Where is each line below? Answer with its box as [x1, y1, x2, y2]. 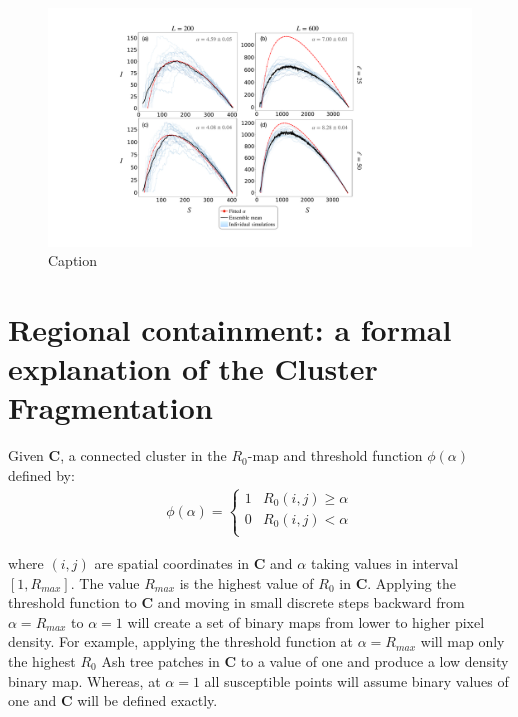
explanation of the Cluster [8, 348, 378, 389]
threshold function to [8, 592, 137, 613]
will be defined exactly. [77, 690, 218, 711]
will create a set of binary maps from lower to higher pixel [127, 611, 485, 632]
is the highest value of [179, 572, 314, 593]
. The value [70, 572, 140, 593]
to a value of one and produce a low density [240, 650, 509, 671]
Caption [48, 250, 98, 271]
